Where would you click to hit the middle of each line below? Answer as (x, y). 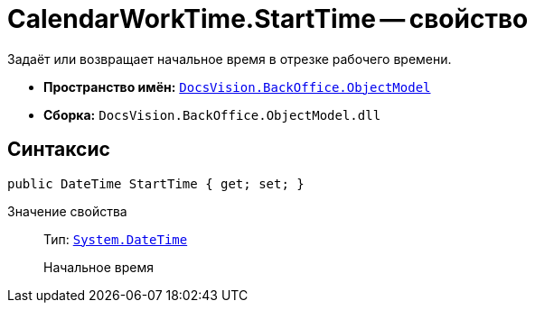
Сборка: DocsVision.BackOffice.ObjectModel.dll (212, 114)
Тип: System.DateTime (116, 239)
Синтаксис (59, 150)
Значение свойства (67, 211)
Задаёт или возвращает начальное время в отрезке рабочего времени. (230, 59)
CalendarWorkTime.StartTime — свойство (268, 19)
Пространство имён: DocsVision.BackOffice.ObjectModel (237, 87)
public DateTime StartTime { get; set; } (156, 183)
